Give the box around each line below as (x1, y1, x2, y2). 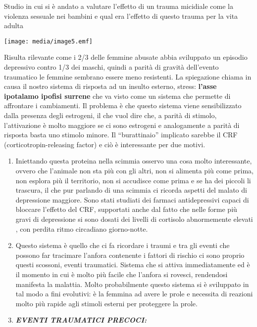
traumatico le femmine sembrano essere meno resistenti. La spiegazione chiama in (4, 71, 252, 82)
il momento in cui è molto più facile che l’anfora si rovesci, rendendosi (15, 269, 228, 279)
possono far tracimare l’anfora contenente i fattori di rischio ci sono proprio (15, 249, 245, 260)
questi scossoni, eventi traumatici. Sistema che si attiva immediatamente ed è (15, 259, 250, 270)
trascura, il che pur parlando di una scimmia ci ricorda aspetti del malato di (15, 185, 247, 195)
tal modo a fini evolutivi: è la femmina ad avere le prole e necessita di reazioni (15, 288, 253, 299)
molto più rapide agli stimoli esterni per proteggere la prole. (15, 298, 198, 308)
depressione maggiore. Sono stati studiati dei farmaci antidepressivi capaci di (15, 194, 249, 204)
